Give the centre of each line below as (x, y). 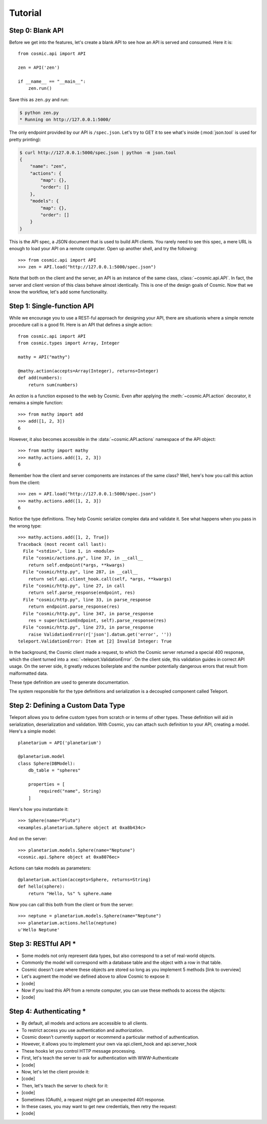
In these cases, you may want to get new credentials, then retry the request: (99, 1106)
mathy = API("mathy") (44, 357)
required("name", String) (70, 791)
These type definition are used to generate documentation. (69, 682)
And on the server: (28, 839)
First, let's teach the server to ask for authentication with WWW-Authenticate (100, 1058)
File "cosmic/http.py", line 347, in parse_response (88, 614)
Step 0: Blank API (36, 30)
